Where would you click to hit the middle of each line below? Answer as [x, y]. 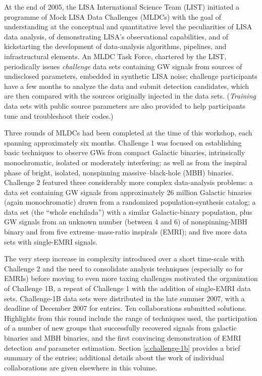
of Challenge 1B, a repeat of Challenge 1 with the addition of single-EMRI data [127, 288]
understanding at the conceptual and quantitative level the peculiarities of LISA [128, 27]
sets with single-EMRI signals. [51, 241]
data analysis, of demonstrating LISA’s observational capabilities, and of [116, 36]
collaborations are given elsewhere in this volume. [81, 367]
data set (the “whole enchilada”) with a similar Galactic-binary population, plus [128, 211]
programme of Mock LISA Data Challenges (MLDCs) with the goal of [113, 16]
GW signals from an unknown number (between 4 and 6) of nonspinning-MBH [126, 222]
